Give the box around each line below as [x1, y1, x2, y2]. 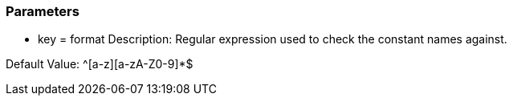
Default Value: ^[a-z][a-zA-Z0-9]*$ [6, 57, 193, 71]
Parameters [6, 3, 79, 19]
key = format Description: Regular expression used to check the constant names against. [38, 32, 507, 47]
